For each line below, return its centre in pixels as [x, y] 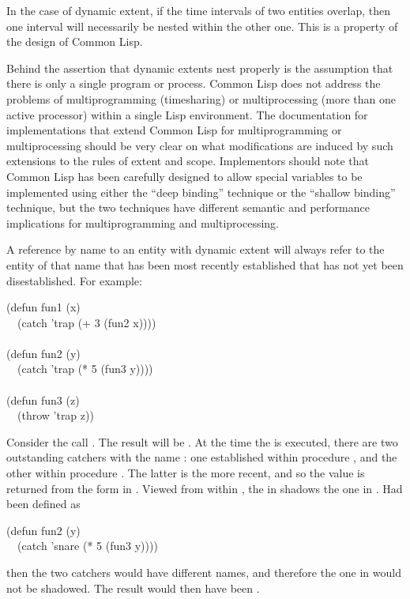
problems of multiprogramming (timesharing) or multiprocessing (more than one [201, 98]
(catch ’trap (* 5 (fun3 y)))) [85, 369]
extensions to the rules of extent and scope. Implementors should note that [188, 161]
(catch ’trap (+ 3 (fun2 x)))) [87, 322]
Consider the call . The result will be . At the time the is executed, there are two [202, 441]
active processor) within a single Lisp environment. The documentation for [187, 114]
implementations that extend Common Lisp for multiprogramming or [174, 130]
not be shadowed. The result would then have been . [133, 588]
